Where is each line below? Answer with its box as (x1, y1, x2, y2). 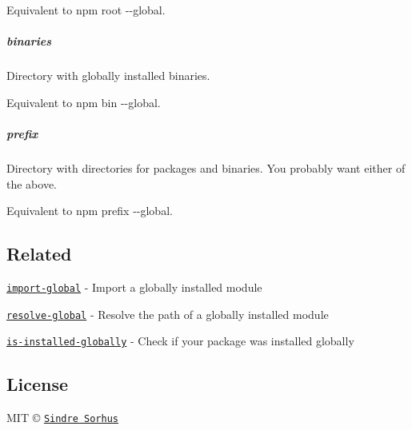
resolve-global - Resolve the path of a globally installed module (6, 305, 329, 322)
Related (6, 241, 72, 266)
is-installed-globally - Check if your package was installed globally (6, 332, 354, 349)
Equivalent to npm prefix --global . (6, 202, 173, 219)
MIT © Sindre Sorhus (6, 409, 118, 426)
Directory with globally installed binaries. (6, 67, 210, 84)
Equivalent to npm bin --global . (6, 94, 161, 110)
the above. (6, 175, 57, 192)
